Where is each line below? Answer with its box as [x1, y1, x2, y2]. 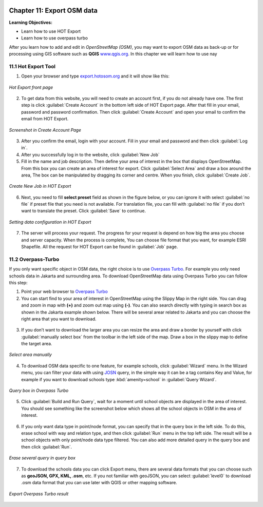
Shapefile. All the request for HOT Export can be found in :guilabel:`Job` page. [21, 244, 178, 250]
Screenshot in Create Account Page [9, 127, 81, 133]
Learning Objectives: [9, 19, 53, 25]
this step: [9, 279, 28, 285]
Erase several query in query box [9, 455, 75, 461]
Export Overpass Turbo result [9, 490, 69, 497]
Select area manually [9, 351, 52, 358]
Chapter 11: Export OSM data [9, 6, 98, 15]
